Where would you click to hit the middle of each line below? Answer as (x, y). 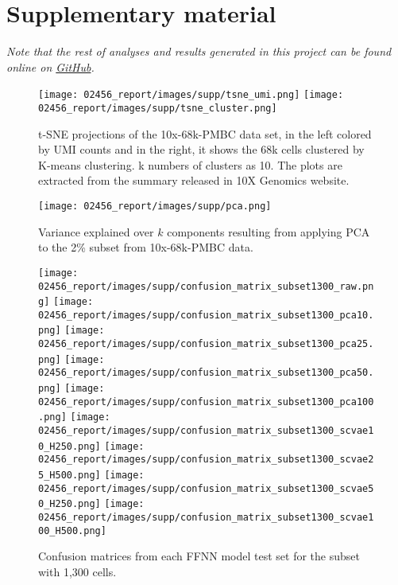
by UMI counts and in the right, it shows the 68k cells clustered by (201, 149)
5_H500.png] (70, 476)
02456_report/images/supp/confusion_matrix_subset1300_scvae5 (206, 488)
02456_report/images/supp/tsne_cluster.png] (158, 108)
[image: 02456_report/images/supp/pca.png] (155, 206)
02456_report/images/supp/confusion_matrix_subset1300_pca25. (206, 344)
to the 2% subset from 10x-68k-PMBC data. (146, 247)
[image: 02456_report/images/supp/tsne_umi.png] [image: (191, 95)
